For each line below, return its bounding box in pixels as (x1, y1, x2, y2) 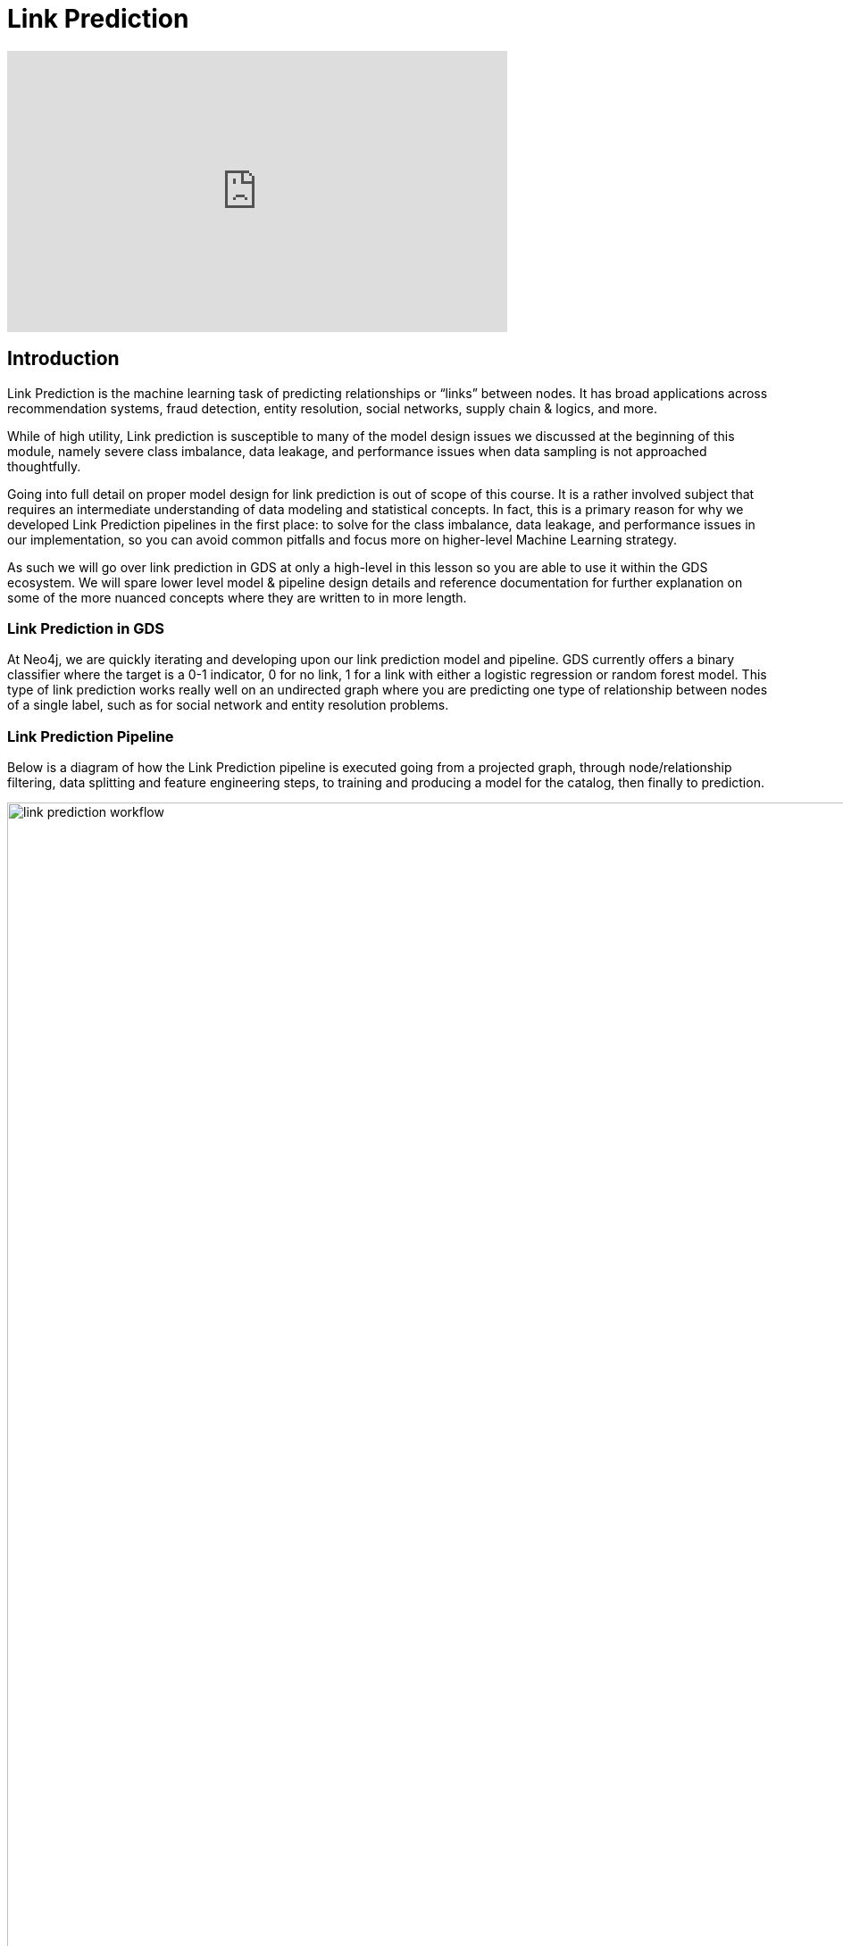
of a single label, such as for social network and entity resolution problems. (7, 697, 449, 713)
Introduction (7, 347, 120, 370)
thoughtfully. (7, 458, 81, 474)
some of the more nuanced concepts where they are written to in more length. (7, 589, 467, 605)
